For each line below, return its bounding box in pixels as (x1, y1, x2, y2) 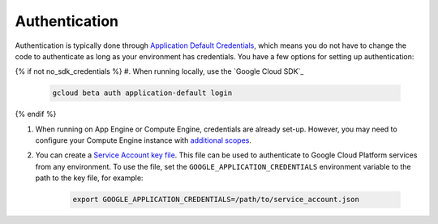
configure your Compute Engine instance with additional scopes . (35, 136, 251, 145)
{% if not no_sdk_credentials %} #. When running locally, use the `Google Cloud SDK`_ (15, 67, 304, 76)
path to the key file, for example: (35, 173, 144, 183)
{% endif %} (15, 110, 57, 119)
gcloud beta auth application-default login (52, 88, 233, 97)
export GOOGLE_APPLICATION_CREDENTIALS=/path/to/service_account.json (72, 195, 360, 205)
